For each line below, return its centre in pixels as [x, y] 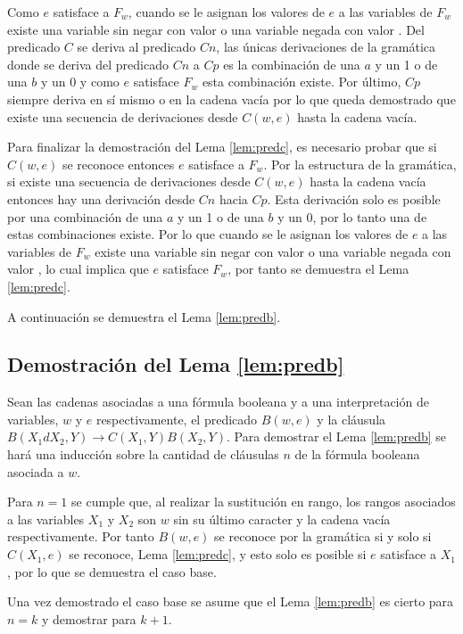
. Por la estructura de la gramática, [360, 164]
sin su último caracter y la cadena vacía [282, 519]
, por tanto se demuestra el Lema [318, 269]
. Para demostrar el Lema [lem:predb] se [336, 436]
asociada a [36, 471]
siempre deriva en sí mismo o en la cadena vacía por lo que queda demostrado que [231, 99]
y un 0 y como [80, 82]
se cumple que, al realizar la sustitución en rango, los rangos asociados [264, 502]
